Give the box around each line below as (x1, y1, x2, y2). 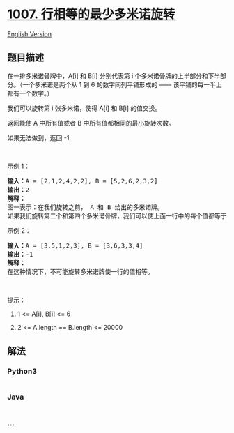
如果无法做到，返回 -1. (7, 133, 72, 142)
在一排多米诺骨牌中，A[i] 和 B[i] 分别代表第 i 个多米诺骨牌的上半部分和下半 (7, 71, 221, 80)
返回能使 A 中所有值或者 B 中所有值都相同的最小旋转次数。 (7, 119, 175, 127)
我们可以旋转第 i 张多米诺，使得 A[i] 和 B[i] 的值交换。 (7, 104, 162, 112)
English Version (7, 29, 52, 38)
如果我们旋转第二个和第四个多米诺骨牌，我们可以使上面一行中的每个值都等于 (7, 212, 227, 220)
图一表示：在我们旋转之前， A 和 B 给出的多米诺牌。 (7, 203, 164, 211)
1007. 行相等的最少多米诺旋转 (7, 6, 175, 22)
